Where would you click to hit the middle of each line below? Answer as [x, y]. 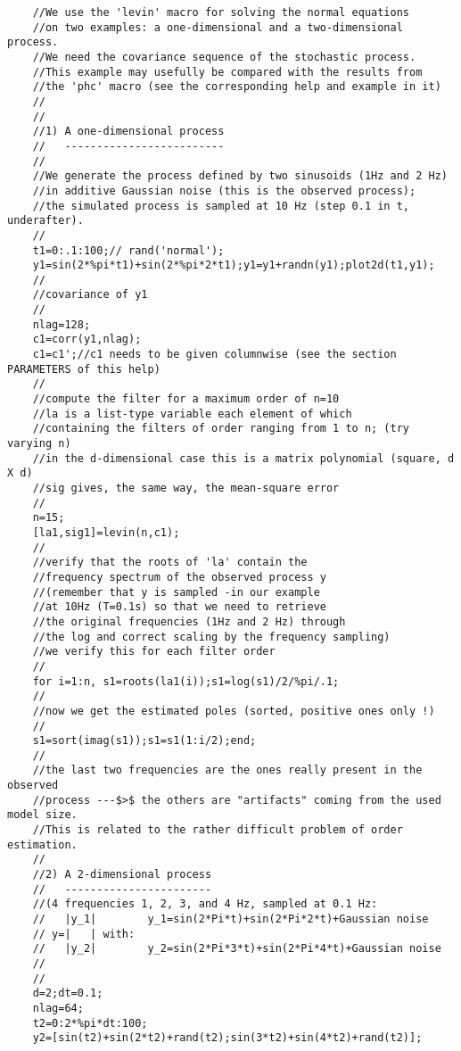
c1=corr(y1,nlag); [87, 339]
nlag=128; [62, 324]
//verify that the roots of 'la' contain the [170, 563]
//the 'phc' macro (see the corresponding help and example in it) [237, 87]
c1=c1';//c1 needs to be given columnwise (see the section [214, 355]
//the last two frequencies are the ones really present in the [227, 770]
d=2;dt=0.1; [68, 993]
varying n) [39, 444]
